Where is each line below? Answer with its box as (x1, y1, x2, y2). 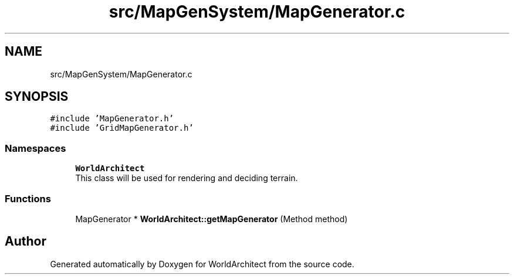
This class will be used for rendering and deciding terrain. (75, 173, 298, 183)
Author (5, 234, 46, 249)
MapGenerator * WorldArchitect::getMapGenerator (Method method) (75, 213, 348, 224)
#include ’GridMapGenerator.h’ (50, 123, 194, 133)
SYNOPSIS (5, 89, 69, 104)
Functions (5, 192, 51, 205)
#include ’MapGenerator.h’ (50, 114, 174, 124)
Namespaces (5, 142, 66, 154)
